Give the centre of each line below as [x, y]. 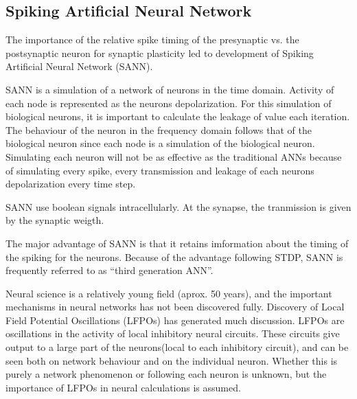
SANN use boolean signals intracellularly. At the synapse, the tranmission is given [178, 206]
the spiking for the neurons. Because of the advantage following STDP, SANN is [174, 256]
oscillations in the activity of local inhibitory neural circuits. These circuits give [173, 333]
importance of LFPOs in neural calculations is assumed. [123, 387]
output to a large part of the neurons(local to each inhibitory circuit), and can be [177, 347]
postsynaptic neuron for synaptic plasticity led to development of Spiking [160, 53]
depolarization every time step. [71, 184]
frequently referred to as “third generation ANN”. [110, 270]
